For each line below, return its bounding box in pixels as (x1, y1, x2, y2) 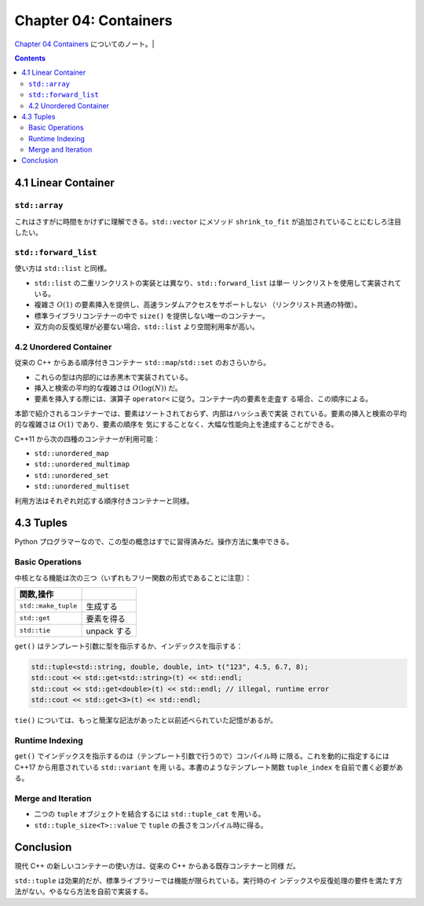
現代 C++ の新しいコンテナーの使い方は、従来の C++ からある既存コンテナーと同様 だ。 (14, 861, 300, 871)
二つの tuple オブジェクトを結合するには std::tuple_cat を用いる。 (34, 809, 265, 819)
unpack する (86, 625, 132, 636)
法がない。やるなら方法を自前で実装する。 (14, 887, 152, 897)
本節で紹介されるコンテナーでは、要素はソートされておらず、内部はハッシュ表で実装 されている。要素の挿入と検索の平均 (14, 408, 408, 418)
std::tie (19, 627, 51, 635)
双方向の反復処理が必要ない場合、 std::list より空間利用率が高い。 (34, 322, 259, 331)
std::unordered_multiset (34, 482, 130, 491)
